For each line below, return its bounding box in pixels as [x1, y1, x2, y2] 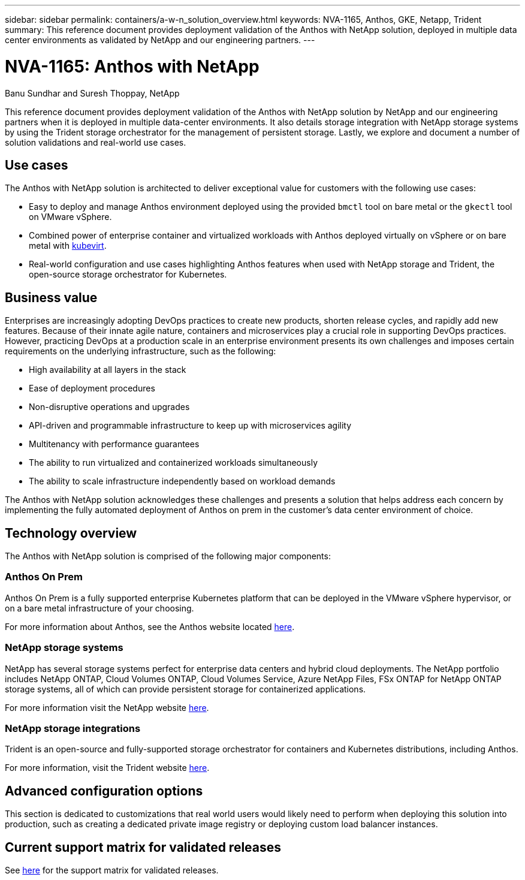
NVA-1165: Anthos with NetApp [5, 56, 260, 77]
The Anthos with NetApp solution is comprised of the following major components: [5, 551, 331, 562]
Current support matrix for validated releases [5, 839, 282, 855]
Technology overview [5, 525, 137, 541]
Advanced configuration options [5, 783, 203, 798]
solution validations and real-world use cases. [5, 137, 186, 147]
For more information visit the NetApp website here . [5, 702, 209, 713]
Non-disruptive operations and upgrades [29, 402, 190, 412]
